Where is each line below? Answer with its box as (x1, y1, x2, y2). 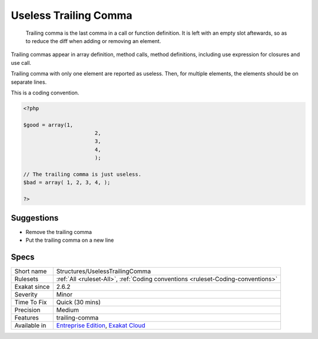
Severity (14, 290, 38, 298)
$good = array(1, (23, 121, 74, 128)
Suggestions (11, 213, 59, 223)
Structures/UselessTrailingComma (56, 267, 151, 275)
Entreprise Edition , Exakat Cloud (56, 321, 145, 330)
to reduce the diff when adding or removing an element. (25, 37, 161, 44)
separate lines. (11, 78, 47, 85)
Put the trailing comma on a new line (25, 236, 114, 244)
